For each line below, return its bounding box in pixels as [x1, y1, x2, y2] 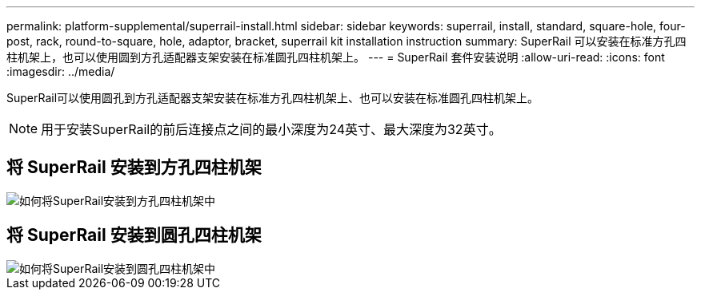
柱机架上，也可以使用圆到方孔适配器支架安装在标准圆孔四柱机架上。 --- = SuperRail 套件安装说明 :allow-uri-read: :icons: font [6, 50, 665, 64]
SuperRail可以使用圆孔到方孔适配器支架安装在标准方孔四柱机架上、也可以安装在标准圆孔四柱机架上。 [6, 91, 539, 105]
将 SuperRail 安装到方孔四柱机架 [6, 157, 262, 178]
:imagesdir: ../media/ [6, 65, 115, 78]
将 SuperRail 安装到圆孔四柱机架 [6, 225, 262, 246]
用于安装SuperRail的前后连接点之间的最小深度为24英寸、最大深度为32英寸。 [41, 121, 502, 137]
